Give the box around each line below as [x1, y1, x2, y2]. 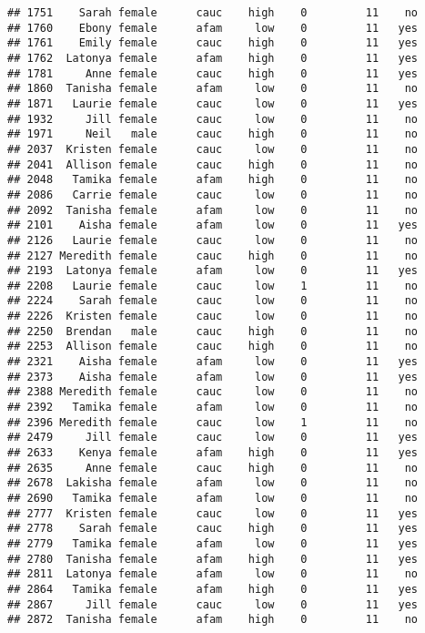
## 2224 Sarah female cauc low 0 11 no [7, 294, 419, 308]
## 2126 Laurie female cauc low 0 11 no [7, 233, 419, 247]
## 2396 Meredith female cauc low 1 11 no [7, 415, 419, 429]
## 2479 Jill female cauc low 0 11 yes [7, 431, 419, 444]
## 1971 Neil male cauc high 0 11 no [7, 128, 419, 141]
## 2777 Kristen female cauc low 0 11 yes [7, 506, 419, 520]
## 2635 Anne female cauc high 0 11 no [7, 461, 419, 475]
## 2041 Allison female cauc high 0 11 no [7, 158, 419, 171]
